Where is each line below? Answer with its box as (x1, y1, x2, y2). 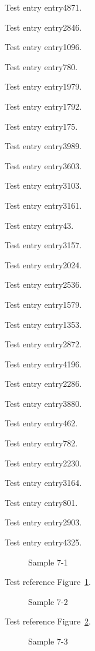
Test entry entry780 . (5, 60, 78, 73)
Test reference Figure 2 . (5, 615, 91, 627)
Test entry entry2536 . (5, 278, 82, 291)
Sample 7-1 (28, 555, 68, 568)
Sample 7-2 (28, 595, 68, 607)
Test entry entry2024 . (5, 258, 82, 271)
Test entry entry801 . (5, 496, 78, 508)
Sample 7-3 (28, 635, 68, 647)
